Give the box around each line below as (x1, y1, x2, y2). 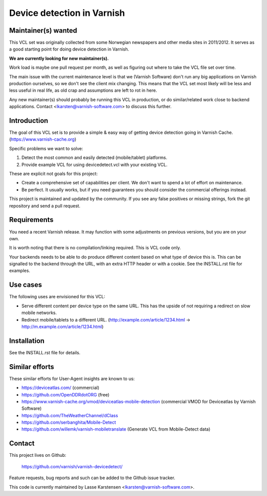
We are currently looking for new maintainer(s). (9, 55, 109, 61)
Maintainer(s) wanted (9, 26, 78, 35)
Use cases (9, 280, 42, 289)
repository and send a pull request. (9, 203, 81, 209)
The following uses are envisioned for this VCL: (9, 294, 106, 300)
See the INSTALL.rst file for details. (9, 349, 81, 355)
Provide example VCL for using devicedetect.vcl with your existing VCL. (21, 162, 168, 167)
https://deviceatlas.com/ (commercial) (21, 385, 100, 391)
